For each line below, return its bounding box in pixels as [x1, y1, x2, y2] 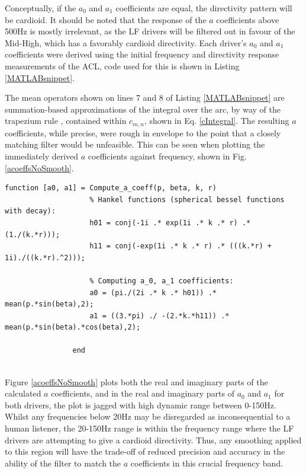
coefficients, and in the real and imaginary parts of [51, 387, 235, 400]
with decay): [5, 207, 56, 216]
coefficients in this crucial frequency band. [130, 456, 284, 469]
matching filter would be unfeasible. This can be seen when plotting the [5, 138, 265, 151]
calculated [5, 387, 41, 400]
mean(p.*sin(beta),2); [5, 300, 94, 309]
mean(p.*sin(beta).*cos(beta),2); [5, 323, 141, 332]
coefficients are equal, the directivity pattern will [115, 2, 292, 14]
